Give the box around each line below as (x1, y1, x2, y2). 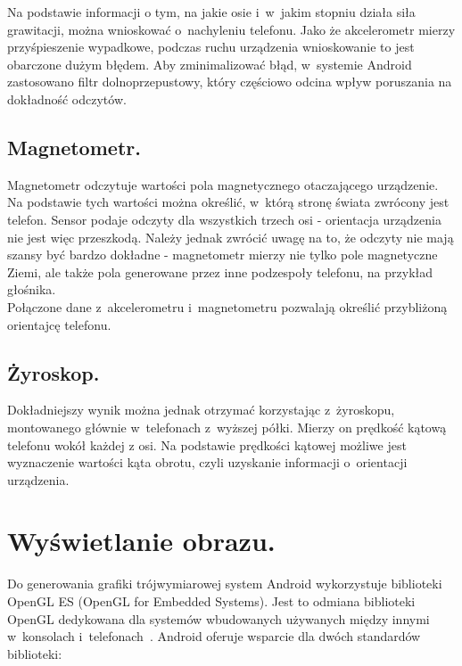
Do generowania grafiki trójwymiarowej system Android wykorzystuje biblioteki (7, 574, 442, 593)
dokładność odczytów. (7, 89, 127, 108)
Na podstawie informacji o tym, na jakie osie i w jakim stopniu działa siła (7, 3, 416, 21)
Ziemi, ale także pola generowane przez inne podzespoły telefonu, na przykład (7, 262, 433, 281)
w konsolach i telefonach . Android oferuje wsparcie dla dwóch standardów (7, 627, 421, 645)
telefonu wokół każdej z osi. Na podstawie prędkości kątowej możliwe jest (7, 435, 407, 454)
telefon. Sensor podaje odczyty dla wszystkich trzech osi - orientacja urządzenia (7, 210, 441, 228)
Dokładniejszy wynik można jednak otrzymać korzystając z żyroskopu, (7, 400, 395, 419)
